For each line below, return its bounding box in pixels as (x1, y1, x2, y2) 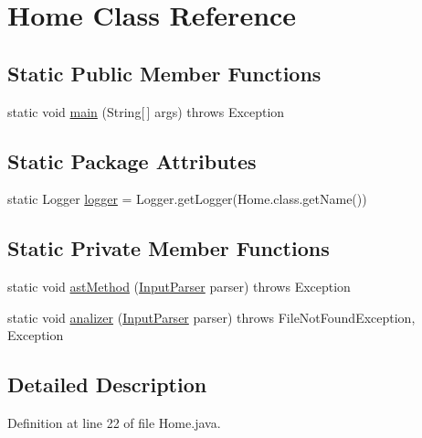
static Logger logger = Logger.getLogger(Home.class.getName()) (7, 189, 367, 208)
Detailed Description (7, 370, 207, 399)
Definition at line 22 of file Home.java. (7, 413, 221, 433)
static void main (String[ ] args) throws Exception (7, 101, 285, 121)
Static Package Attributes (7, 146, 257, 175)
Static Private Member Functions (7, 234, 330, 262)
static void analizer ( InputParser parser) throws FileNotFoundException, (7, 307, 416, 326)
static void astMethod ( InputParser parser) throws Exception (7, 277, 351, 296)
